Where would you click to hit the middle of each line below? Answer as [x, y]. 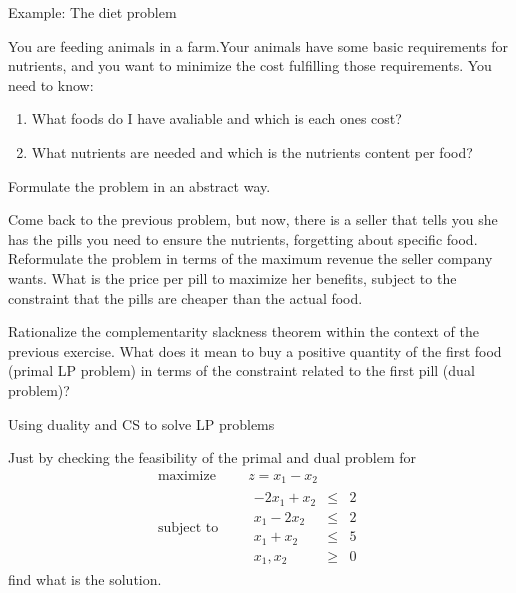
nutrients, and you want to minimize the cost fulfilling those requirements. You [250, 65]
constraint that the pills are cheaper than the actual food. [185, 297]
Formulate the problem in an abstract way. [139, 185]
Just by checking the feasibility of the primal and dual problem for [212, 457]
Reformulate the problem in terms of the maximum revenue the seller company [250, 258]
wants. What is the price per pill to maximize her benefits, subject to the [232, 277]
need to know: [51, 84]
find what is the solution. [85, 579]
